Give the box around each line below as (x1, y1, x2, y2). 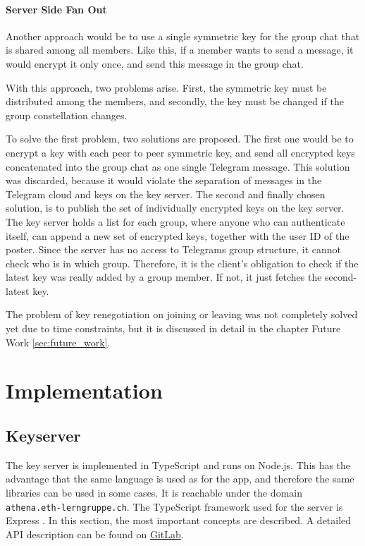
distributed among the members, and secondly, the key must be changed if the (6, 94, 344, 109)
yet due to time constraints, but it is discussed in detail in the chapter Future (6, 321, 341, 336)
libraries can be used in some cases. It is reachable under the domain (6, 485, 302, 500)
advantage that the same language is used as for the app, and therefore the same (6, 471, 354, 486)
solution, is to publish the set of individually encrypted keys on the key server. (6, 200, 345, 215)
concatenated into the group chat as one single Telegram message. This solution (6, 159, 350, 174)
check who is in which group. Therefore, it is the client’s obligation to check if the (6, 255, 359, 270)
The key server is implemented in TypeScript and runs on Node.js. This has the (6, 457, 351, 472)
